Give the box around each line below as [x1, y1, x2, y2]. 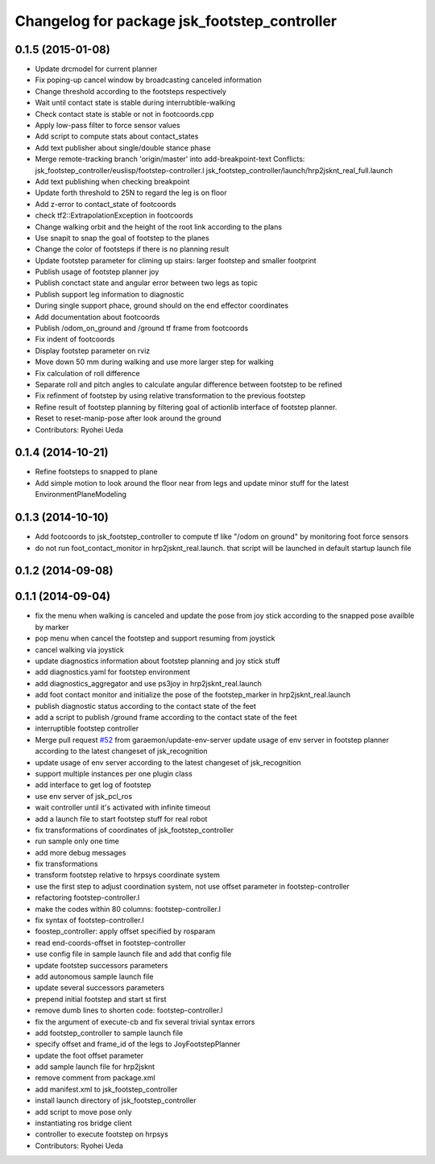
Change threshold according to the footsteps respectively [35, 86, 227, 96]
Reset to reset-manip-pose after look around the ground [35, 413, 222, 423]
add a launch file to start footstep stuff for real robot [35, 814, 208, 823]
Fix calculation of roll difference [35, 368, 140, 378]
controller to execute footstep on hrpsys [35, 1129, 168, 1139]
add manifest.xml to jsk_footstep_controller [35, 1084, 178, 1094]
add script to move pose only [35, 1107, 132, 1116]
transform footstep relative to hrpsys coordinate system [35, 870, 221, 880]
